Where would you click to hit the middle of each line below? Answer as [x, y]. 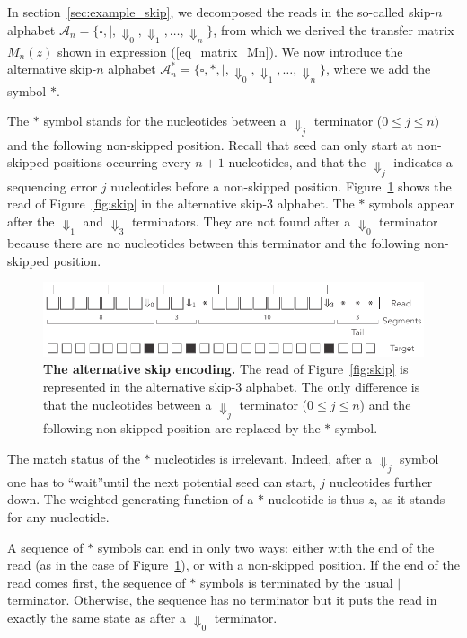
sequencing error [53, 186]
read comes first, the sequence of [97, 582]
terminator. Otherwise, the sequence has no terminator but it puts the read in [222, 600]
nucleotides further [381, 481]
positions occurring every [122, 162]
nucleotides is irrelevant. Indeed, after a [264, 458]
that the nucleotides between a [128, 404]
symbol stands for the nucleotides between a [165, 121]
